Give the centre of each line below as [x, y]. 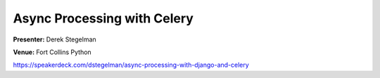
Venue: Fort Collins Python [52, 52]
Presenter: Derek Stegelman [55, 39]
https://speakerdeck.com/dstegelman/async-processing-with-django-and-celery [131, 65]
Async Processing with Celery [103, 18]
